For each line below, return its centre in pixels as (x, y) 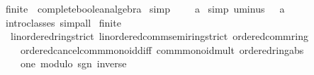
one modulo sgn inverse (73, 63)
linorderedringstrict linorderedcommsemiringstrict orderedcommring (159, 36)
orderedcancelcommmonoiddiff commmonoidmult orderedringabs (162, 49)
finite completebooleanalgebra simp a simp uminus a (145, 8)
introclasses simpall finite (63, 22)
